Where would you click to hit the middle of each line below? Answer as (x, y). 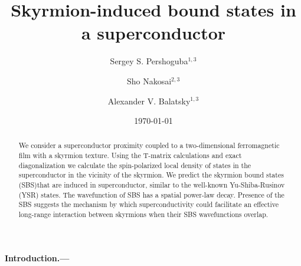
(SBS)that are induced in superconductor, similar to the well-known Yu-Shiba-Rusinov (152, 185)
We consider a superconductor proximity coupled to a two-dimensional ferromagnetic (149, 145)
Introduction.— (37, 257)
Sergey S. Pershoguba (149, 61)
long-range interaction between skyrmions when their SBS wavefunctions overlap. (143, 214)
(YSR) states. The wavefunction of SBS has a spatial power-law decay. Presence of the (151, 194)
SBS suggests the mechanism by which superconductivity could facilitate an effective (148, 204)
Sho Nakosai (149, 81)
